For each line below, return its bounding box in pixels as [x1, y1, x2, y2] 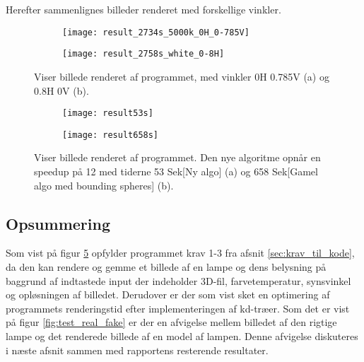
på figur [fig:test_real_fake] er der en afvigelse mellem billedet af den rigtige [6, 315, 337, 329]
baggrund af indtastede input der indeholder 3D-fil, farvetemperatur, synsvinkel [6, 273, 351, 288]
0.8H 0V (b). [34, 83, 89, 98]
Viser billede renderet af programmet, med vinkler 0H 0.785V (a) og [34, 69, 329, 83]
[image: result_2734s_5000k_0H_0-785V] [62, 27, 249, 37]
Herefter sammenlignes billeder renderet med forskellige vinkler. [6, 2, 281, 16]
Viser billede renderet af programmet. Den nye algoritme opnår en [34, 150, 321, 165]
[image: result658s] [62, 129, 159, 140]
